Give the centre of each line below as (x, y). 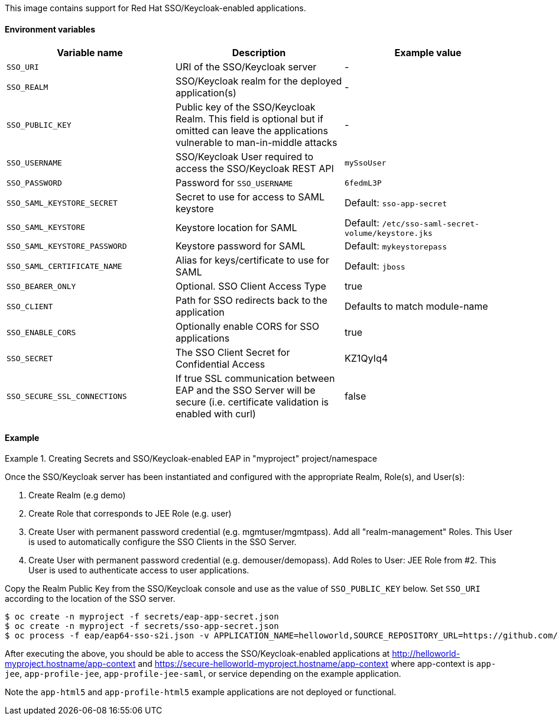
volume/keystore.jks (388, 233)
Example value (428, 53)
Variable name (90, 53)
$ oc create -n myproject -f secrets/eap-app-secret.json (142, 617)
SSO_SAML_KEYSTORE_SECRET (62, 203)
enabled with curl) (215, 414)
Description (259, 53)
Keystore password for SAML (240, 246)
